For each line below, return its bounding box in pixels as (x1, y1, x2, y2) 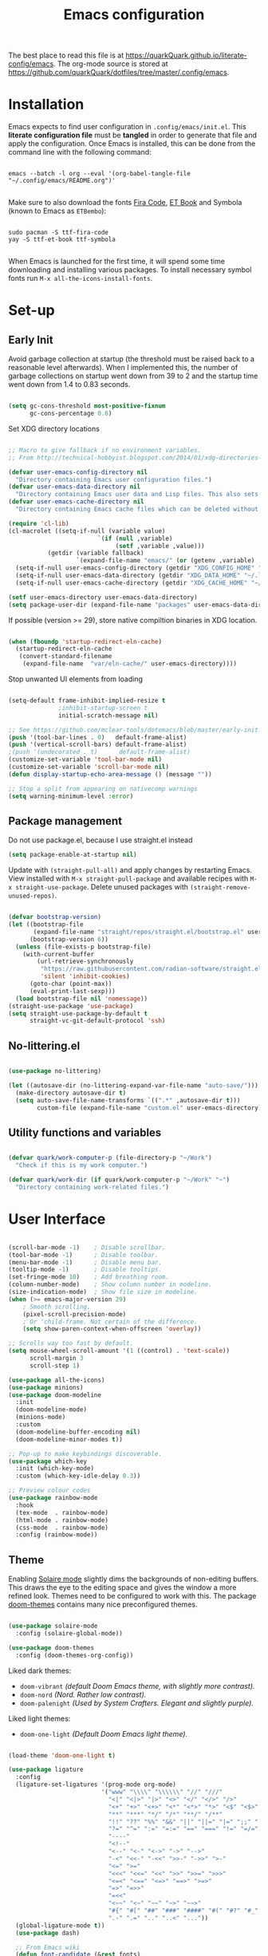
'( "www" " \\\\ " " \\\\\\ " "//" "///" (100, 1788, 223, 1796)
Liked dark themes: (8, 1666, 72, 1675)
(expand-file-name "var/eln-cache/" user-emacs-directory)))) (22, 660, 238, 668)
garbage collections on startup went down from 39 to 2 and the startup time (8, 371, 258, 381)
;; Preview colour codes (8, 1486, 91, 1495)
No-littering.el (8, 1039, 81, 1052)
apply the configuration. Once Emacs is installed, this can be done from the (8, 139, 256, 148)
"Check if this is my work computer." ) (15, 1161, 148, 1169)
